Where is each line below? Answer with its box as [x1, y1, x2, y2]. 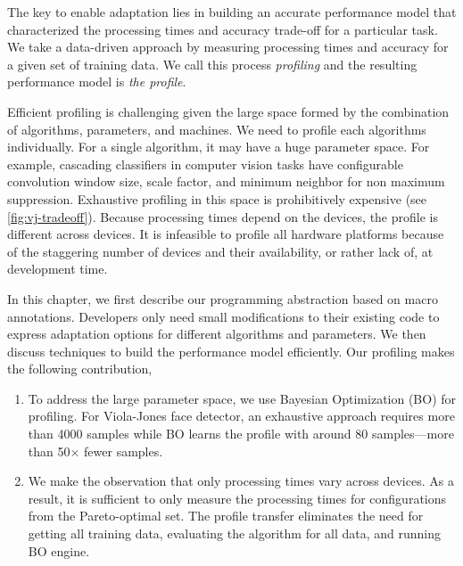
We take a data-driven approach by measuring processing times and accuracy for [7, 37, 449, 56]
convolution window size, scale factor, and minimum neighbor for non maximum [7, 172, 445, 191]
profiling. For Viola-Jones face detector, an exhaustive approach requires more [28, 406, 455, 425]
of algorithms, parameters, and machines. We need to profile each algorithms [7, 119, 426, 138]
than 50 [28, 441, 70, 460]
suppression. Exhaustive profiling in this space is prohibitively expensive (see [7, 189, 427, 208]
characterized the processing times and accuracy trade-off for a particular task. [7, 20, 438, 38]
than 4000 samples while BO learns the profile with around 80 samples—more [28, 424, 454, 443]
